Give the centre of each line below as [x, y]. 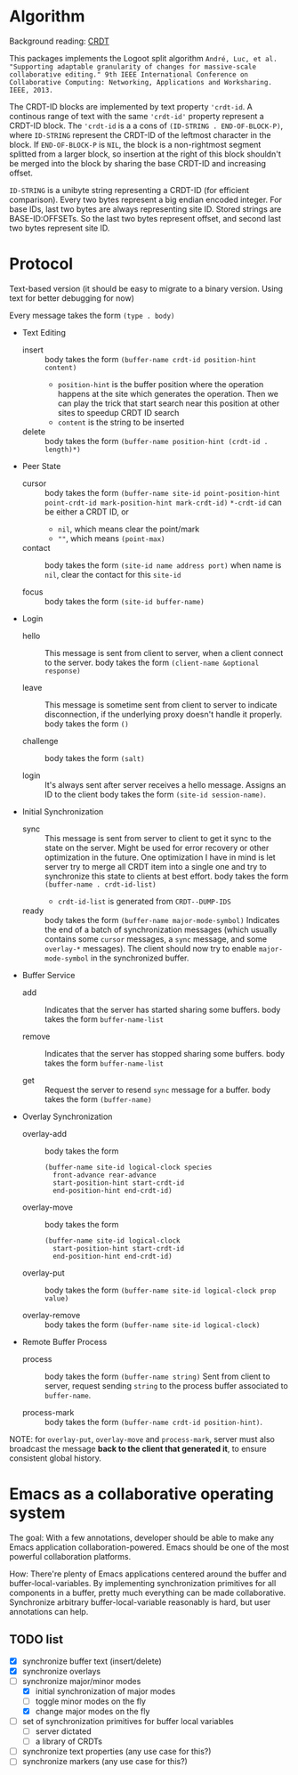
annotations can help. [49, 1611]
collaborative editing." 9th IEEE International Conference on [129, 74]
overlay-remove [51, 1315]
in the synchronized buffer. [140, 958]
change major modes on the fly [93, 1711]
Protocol [41, 264]
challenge [40, 741]
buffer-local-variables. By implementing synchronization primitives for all [143, 1583]
